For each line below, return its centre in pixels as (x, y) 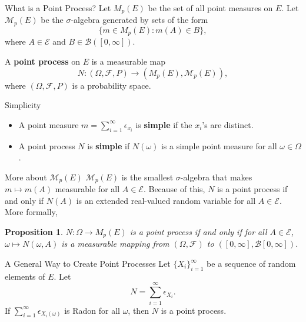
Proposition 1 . (34, 231)
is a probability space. (112, 85)
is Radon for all (92, 310)
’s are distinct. (228, 124)
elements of (25, 276)
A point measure (49, 124)
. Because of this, (174, 189)
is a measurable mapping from (115, 244)
